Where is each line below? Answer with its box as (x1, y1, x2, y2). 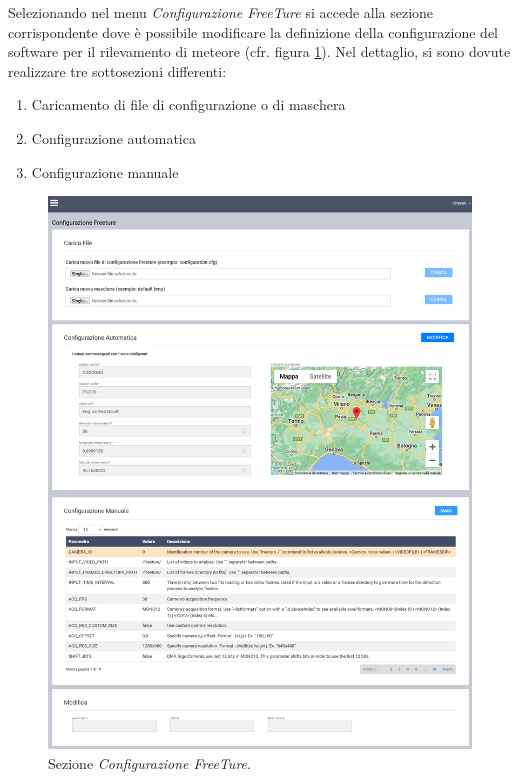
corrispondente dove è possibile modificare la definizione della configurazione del (8, 21, 499, 42)
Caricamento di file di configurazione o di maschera (31, 94, 346, 115)
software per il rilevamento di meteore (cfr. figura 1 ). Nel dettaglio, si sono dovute (8, 41, 511, 62)
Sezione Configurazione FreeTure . (48, 752, 251, 773)
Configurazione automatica (31, 127, 196, 148)
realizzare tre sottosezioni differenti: (8, 60, 227, 81)
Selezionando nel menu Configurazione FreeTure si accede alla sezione (8, 2, 434, 22)
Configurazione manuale (31, 161, 179, 182)
